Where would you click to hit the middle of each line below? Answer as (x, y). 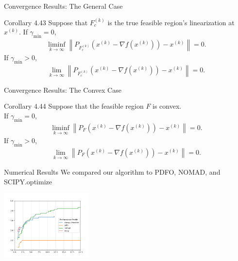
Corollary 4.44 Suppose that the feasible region (74, 106)
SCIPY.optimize (28, 181)
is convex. (167, 106)
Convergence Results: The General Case (63, 6)
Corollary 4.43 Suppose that (46, 22)
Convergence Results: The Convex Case (63, 90)
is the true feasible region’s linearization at (171, 22)
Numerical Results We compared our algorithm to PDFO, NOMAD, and (112, 172)
